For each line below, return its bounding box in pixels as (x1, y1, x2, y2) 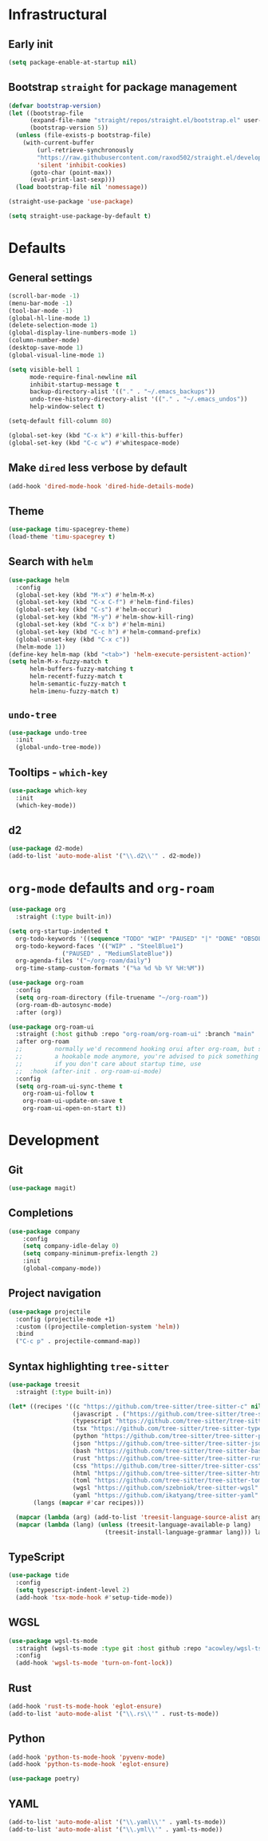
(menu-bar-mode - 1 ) (8, 299, 73, 307)
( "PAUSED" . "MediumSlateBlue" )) (61, 950, 173, 958)
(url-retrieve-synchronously (37, 146, 134, 154)
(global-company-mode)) (22, 1265, 102, 1273)
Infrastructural (8, 6, 108, 24)
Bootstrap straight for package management (8, 81, 238, 94)
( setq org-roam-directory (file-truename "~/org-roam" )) (15, 994, 209, 1001)
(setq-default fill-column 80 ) (8, 417, 112, 425)
